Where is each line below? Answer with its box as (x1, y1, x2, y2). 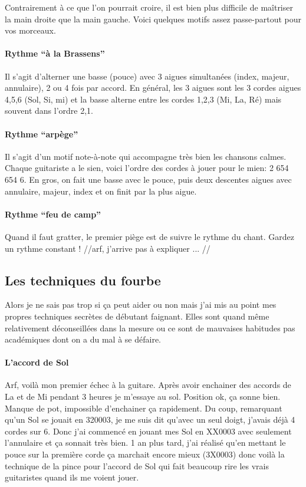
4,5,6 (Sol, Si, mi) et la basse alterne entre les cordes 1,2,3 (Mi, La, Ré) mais (5, 93, 282, 105)
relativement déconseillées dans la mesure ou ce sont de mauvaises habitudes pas (5, 321, 295, 334)
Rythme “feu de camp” (5, 208, 101, 220)
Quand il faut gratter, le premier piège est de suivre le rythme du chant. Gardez (5, 230, 294, 242)
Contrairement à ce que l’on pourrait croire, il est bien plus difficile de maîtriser (5, 1, 293, 13)
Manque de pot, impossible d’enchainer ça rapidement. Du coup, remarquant (5, 402, 282, 414)
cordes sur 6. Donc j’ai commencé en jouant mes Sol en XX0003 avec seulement (5, 425, 292, 437)
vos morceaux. (5, 24, 56, 37)
